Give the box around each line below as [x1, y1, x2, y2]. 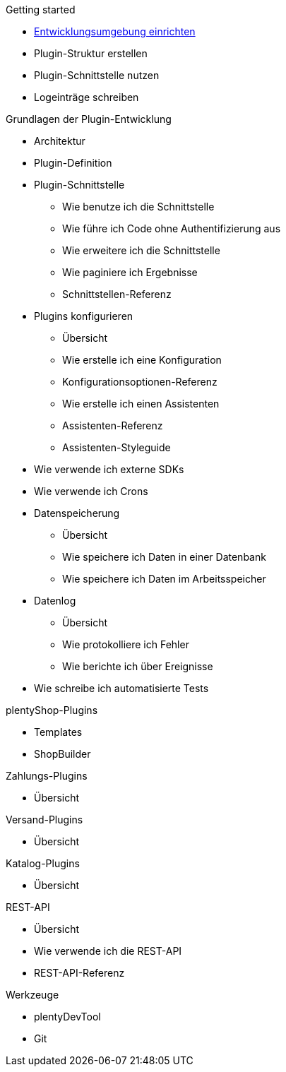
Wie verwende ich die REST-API [34, 945, 182, 957]
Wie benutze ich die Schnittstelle [62, 201, 215, 213]
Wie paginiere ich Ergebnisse [62, 266, 198, 278]
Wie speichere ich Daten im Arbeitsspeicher [62, 573, 266, 585]
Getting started [6, 4, 76, 16]
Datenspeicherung [34, 507, 120, 519]
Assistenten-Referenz [62, 419, 163, 431]
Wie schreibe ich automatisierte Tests [34, 682, 209, 694]
